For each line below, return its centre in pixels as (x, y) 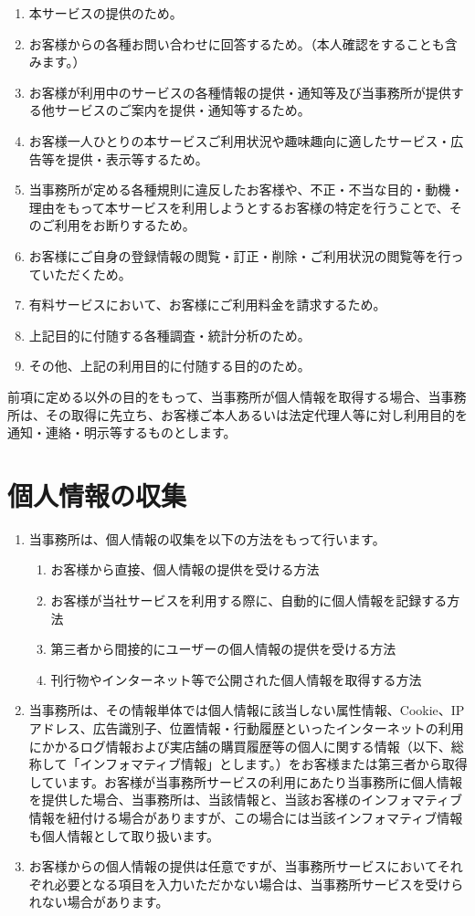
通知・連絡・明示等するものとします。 (122, 432)
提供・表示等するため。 (137, 158)
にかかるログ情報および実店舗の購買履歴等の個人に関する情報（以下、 (240, 746)
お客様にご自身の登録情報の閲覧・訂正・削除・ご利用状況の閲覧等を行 (240, 255)
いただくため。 (86, 274)
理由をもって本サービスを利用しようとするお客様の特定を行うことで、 (239, 207)
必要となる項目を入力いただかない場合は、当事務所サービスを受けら (259, 884)
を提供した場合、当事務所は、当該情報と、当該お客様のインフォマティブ (245, 800)
